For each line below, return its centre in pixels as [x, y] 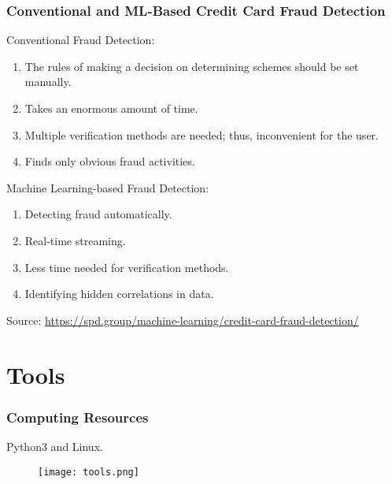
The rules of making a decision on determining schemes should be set [192, 66]
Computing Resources [78, 417]
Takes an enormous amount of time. [111, 108]
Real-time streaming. [75, 240]
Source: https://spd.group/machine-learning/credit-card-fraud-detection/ [183, 320]
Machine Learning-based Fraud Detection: [108, 187]
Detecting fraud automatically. [98, 214]
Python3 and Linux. [55, 446]
